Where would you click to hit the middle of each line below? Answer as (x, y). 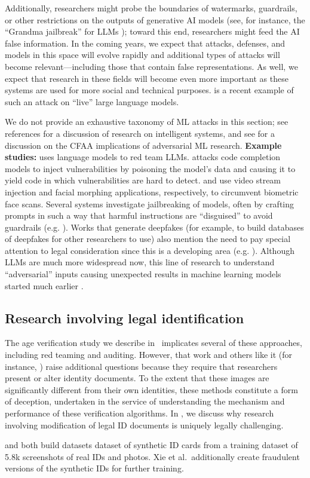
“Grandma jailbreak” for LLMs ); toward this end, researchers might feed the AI (152, 31)
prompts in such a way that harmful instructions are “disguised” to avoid (139, 215)
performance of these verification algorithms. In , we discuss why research (139, 413)
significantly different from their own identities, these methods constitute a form (151, 389)
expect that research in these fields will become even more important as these (147, 78)
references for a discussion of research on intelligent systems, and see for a (140, 133)
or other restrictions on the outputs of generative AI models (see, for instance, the (155, 19)
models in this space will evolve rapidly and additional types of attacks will (142, 55)
